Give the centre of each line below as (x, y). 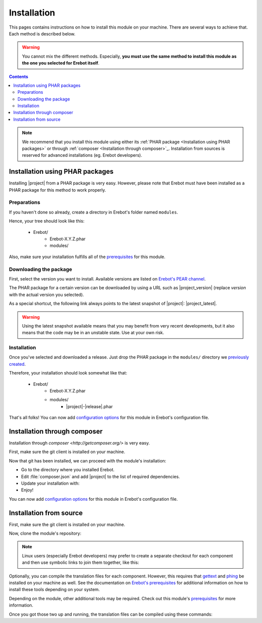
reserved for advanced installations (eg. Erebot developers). (82, 155)
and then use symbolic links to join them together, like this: (81, 562)
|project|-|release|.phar (90, 406)
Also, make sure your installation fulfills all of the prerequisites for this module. (87, 257)
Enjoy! (27, 490)
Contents (19, 76)
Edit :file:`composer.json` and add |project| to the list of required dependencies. (100, 476)
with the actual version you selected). (47, 295)
